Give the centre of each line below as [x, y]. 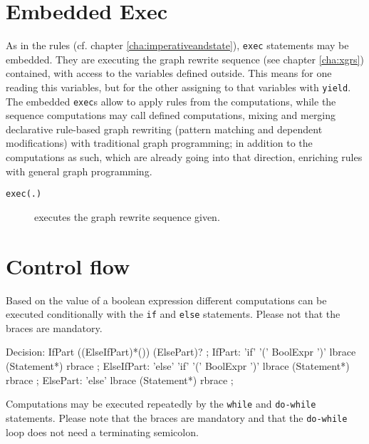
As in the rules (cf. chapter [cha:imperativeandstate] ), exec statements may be [177, 45]
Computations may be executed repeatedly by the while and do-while [161, 404]
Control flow [68, 265]
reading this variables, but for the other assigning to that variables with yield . [178, 87]
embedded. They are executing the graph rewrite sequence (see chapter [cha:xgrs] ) [185, 59]
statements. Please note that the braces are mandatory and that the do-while [177, 417]
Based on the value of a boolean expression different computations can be [166, 300]
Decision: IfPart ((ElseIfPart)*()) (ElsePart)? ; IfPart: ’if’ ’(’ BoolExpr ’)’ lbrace [181, 352]
